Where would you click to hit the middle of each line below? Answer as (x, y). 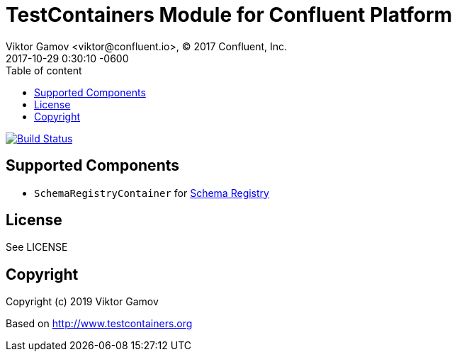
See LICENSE (37, 247)
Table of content (44, 70)
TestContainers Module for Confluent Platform (229, 15)
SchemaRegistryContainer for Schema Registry (152, 193)
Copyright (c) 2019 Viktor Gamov (82, 302)
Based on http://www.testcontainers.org (99, 324)
